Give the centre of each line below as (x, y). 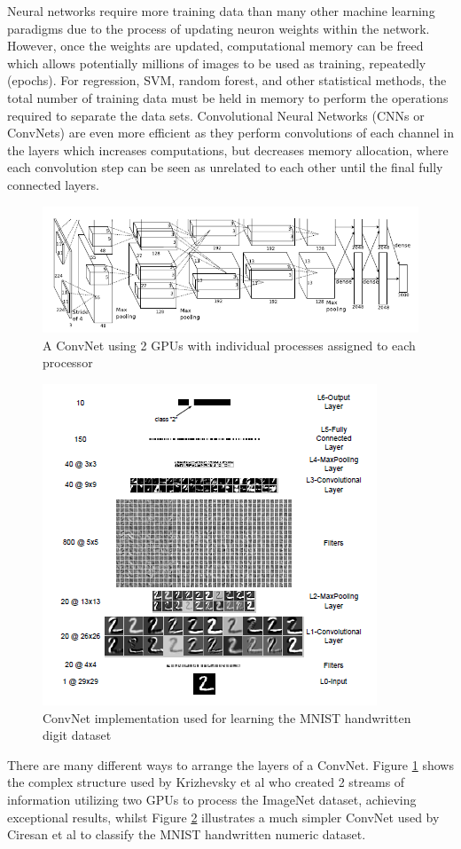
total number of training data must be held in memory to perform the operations (228, 97)
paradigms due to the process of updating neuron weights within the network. (219, 28)
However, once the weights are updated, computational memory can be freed (215, 46)
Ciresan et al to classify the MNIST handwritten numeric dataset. (187, 834)
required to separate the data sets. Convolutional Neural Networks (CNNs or (216, 115)
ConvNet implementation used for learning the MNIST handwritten (227, 717)
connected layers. (53, 184)
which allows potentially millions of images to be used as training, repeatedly (217, 63)
